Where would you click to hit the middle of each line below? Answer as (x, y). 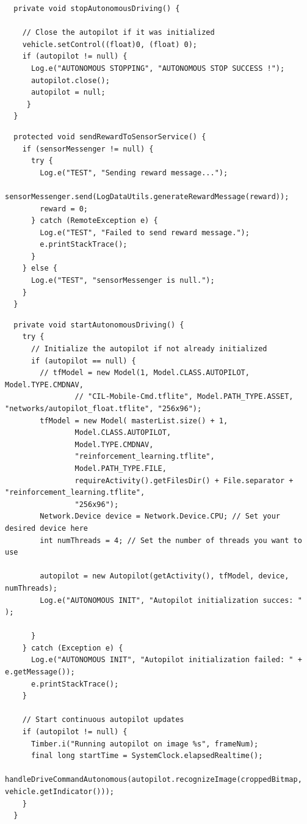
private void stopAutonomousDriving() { (97, 9)
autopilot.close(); (70, 80)
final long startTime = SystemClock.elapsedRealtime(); (147, 756)
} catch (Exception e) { (73, 648)
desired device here (47, 528)
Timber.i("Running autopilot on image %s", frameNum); (145, 744)
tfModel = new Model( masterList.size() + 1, (134, 421)
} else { (40, 268)
